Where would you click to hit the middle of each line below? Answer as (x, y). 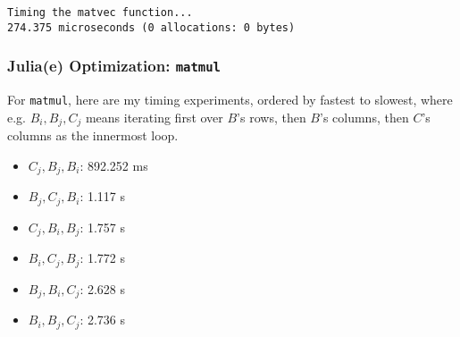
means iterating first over (154, 117)
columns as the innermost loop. (93, 135)
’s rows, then (272, 117)
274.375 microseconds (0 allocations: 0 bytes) (151, 27)
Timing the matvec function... (100, 13)
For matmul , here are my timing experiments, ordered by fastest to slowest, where (230, 100)
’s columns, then (364, 117)
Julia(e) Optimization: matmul (114, 66)
